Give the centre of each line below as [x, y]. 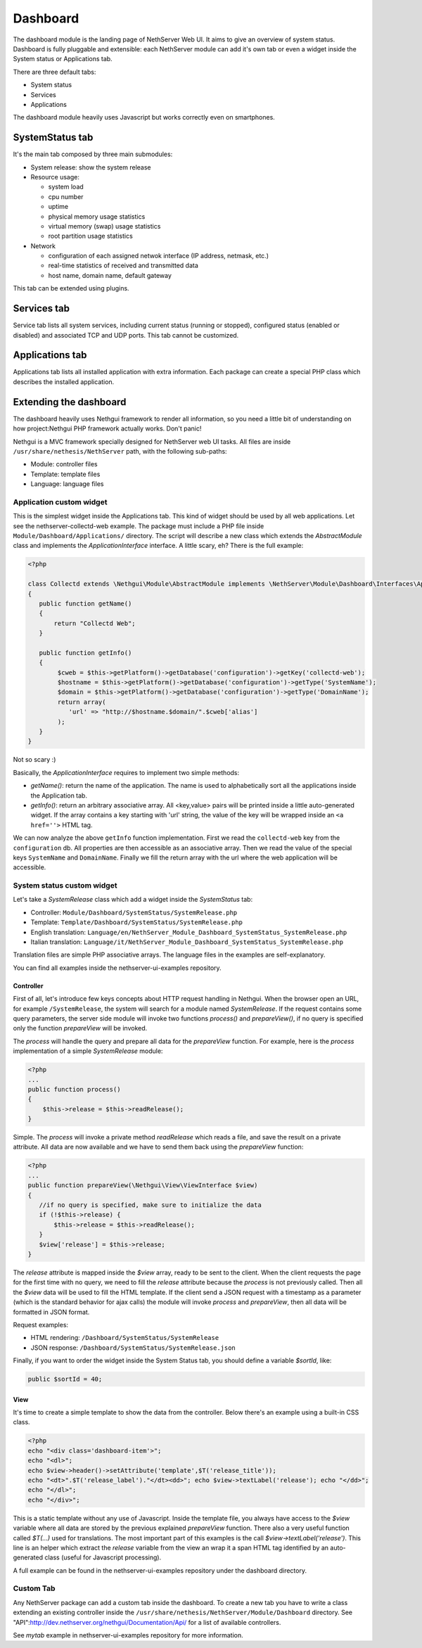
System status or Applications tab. [63, 59]
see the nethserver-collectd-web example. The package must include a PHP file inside [139, 526]
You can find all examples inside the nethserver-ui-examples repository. [117, 968]
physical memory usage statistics [97, 216]
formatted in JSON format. [51, 1312]
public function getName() [85, 603]
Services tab [41, 308]
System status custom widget [65, 886]
